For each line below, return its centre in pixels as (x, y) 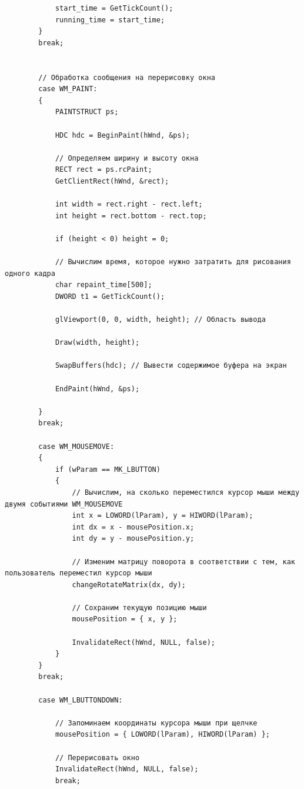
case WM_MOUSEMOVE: (76, 446)
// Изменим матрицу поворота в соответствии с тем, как (183, 562)
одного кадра (30, 273)
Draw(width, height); (97, 343)
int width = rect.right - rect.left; (129, 204)
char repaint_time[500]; (103, 285)
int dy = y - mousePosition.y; (133, 539)
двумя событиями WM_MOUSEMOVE (64, 504)
